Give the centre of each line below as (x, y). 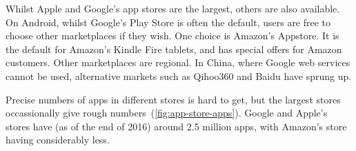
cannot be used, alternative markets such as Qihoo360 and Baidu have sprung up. (179, 75)
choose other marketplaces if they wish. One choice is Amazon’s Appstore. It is (172, 36)
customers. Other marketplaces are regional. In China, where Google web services (178, 62)
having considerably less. (58, 140)
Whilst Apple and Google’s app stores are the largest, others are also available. (173, 8)
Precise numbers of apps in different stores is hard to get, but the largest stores (173, 99)
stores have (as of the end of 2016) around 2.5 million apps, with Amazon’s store (176, 126)
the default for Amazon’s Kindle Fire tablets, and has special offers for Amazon (174, 49)
